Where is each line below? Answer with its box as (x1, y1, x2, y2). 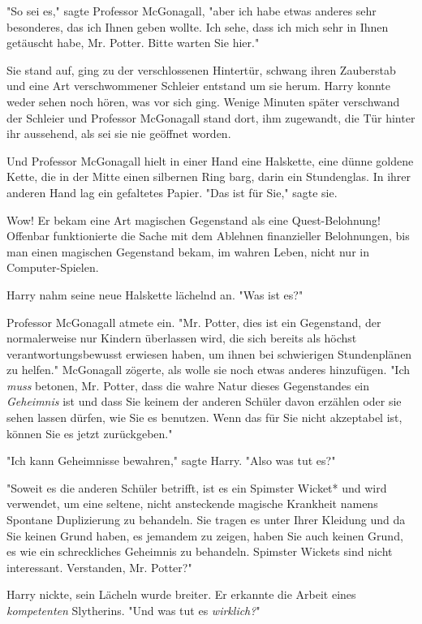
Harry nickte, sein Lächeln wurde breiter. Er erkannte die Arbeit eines (6, 586, 356, 603)
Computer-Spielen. (6, 259, 99, 276)
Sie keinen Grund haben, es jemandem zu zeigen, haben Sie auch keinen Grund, (6, 527, 403, 544)
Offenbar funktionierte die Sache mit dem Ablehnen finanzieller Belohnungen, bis (6, 227, 410, 244)
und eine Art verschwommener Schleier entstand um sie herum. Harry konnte (6, 77, 390, 94)
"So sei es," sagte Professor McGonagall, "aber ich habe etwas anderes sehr (6, 2, 377, 19)
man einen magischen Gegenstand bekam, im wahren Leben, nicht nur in (6, 243, 369, 260)
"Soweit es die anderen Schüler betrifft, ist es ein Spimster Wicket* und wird (6, 479, 387, 496)
